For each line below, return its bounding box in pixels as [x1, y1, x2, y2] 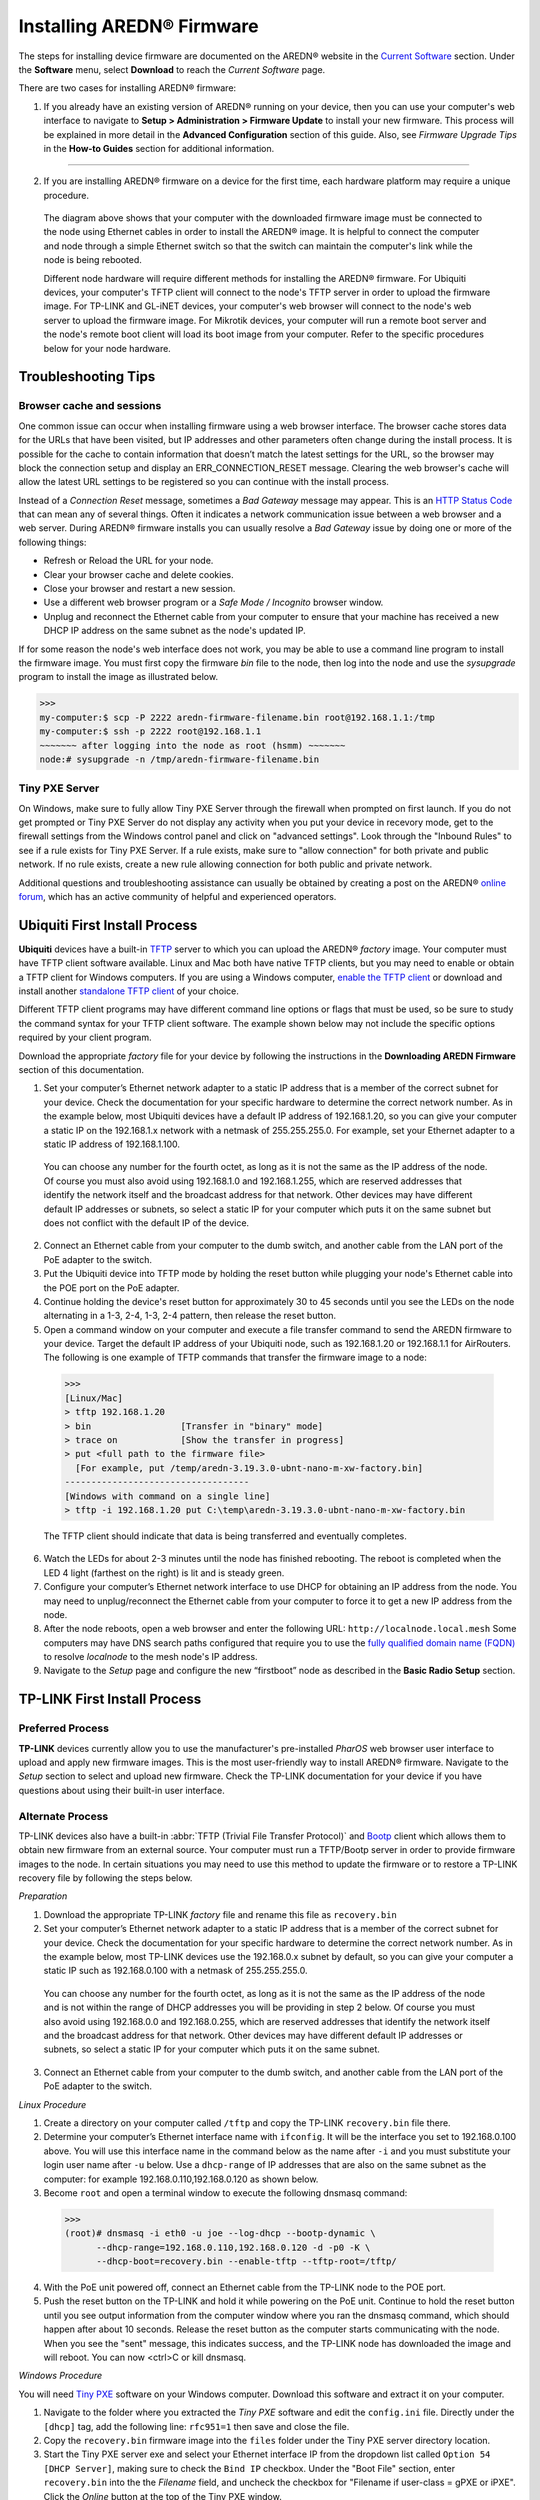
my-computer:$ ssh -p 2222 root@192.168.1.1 [39, 726, 262, 737]
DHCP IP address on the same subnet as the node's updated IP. [43, 625, 307, 637]
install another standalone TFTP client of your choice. [18, 985, 240, 997]
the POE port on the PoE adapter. [43, 1281, 180, 1294]
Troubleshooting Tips [18, 368, 156, 385]
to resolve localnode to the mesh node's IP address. [43, 1651, 259, 1663]
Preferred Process [18, 1721, 110, 1735]
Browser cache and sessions [18, 399, 162, 413]
